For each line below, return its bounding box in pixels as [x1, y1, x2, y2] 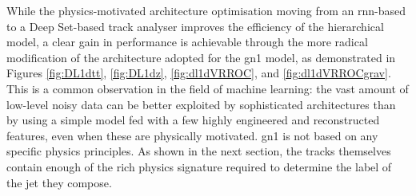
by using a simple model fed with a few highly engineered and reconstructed [6, 112, 380, 128]
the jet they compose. [6, 174, 112, 190]
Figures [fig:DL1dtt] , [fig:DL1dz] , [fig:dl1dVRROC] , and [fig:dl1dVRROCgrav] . [6, 65, 391, 81]
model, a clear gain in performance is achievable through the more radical [6, 33, 368, 50]
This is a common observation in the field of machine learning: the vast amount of [6, 80, 409, 96]
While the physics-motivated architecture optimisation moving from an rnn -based [6, 2, 406, 18]
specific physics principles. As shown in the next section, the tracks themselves [6, 143, 391, 159]
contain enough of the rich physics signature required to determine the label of [6, 158, 392, 174]
